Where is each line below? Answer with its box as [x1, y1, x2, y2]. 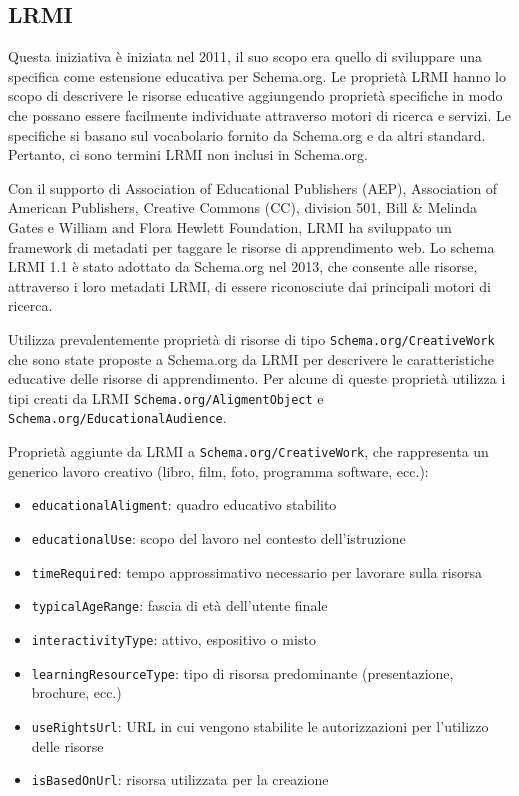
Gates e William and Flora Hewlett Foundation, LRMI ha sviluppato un [8, 216, 452, 237]
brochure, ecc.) [31, 682, 122, 703]
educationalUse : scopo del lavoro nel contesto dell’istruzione [31, 527, 406, 548]
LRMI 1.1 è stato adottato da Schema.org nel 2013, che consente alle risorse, [8, 256, 478, 277]
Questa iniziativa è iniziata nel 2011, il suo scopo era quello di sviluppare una [8, 46, 483, 67]
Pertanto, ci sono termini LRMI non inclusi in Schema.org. [8, 144, 368, 165]
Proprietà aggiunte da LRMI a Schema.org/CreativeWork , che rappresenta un [8, 441, 489, 462]
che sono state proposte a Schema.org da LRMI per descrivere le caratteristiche [8, 348, 494, 369]
